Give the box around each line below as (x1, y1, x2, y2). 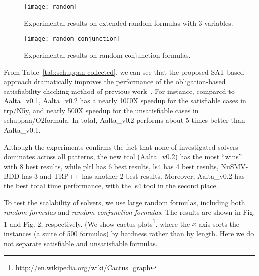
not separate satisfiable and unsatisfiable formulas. (4, 238, 158, 248)
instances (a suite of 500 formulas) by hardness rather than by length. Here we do (4, 228, 254, 239)
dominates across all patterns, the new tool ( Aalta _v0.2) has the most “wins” (4, 151, 242, 162)
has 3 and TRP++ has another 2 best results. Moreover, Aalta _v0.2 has (21, 171, 245, 181)
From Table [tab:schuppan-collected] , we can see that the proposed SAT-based (4, 66, 244, 77)
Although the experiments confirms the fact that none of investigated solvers (4, 141, 238, 152)
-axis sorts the (196, 218, 240, 229)
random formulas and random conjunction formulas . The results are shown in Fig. (4, 207, 255, 217)
